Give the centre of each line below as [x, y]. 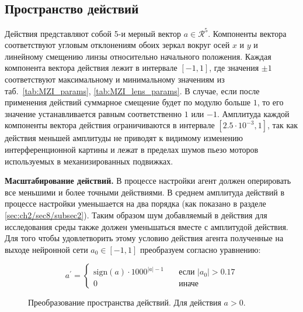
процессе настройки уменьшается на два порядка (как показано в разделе [135, 203]
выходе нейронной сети [46, 249]
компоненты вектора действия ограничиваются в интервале [110, 125]
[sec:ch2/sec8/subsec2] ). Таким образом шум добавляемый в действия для [136, 215]
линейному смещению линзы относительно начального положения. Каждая [138, 56]
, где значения [234, 68]
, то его [270, 102]
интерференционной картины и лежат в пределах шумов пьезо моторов [132, 150]
